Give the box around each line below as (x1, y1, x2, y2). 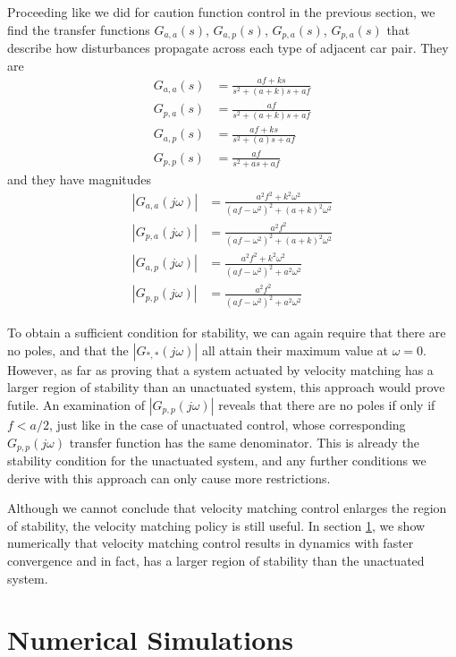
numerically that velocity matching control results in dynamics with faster (7, 533, 414, 552)
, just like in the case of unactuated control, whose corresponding (48, 415, 406, 433)
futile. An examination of (7, 396, 146, 414)
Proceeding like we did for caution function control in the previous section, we (7, 3, 435, 21)
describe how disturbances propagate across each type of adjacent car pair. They (7, 38, 449, 57)
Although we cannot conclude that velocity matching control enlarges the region (7, 499, 447, 517)
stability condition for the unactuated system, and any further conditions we (7, 451, 426, 470)
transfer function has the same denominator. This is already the (69, 432, 420, 451)
